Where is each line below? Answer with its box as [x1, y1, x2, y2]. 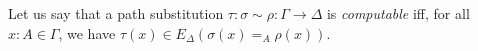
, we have [58, 22, 116, 43]
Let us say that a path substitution [8, 3, 224, 23]
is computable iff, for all [326, 3, 470, 23]
